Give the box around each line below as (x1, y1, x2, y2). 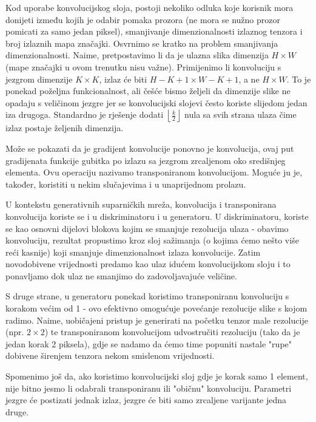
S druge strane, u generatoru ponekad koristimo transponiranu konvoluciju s (5, 290, 289, 302)
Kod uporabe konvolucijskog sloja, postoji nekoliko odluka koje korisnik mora (5, 1, 294, 13)
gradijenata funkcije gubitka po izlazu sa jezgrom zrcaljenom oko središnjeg (5, 154, 286, 166)
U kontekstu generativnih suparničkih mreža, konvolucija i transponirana (5, 198, 277, 211)
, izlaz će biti (99, 72, 147, 85)
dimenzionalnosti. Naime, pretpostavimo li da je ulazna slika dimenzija (5, 49, 269, 61)
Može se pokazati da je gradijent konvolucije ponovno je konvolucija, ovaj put (5, 141, 294, 154)
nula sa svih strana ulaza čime (184, 108, 297, 121)
